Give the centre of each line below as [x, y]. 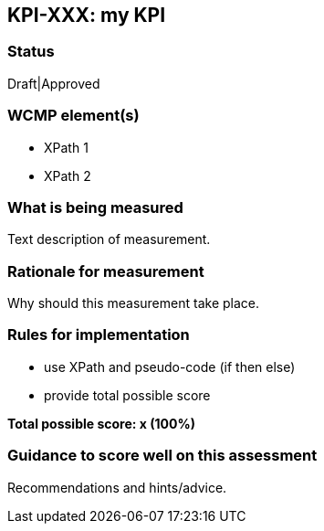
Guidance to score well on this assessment [162, 456]
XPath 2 [68, 175]
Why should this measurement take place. [133, 303]
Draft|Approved [54, 83]
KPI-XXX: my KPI [87, 15]
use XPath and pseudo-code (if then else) [170, 366]
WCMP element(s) [73, 116]
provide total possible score [127, 395]
